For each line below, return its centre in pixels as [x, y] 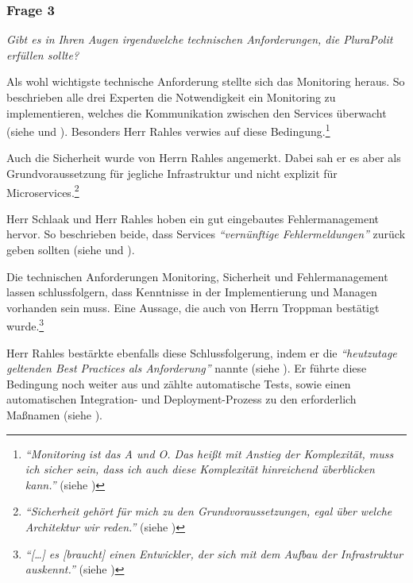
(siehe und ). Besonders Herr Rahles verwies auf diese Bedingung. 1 [168, 130]
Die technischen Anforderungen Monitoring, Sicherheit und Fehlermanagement [197, 276]
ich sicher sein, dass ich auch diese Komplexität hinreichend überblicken [200, 469]
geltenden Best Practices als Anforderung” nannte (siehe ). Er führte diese [187, 368]
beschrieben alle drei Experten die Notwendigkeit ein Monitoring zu [171, 97]
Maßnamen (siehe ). [55, 415]
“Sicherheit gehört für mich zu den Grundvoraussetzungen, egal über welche [208, 511]
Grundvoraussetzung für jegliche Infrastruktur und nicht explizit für [172, 174]
